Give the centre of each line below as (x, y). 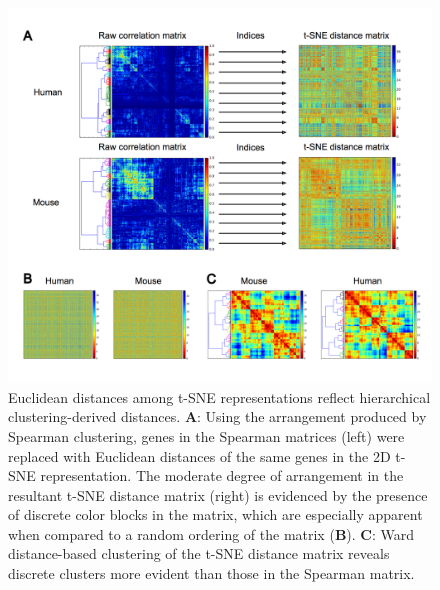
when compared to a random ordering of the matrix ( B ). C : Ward (211, 533)
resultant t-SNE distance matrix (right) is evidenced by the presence (218, 494)
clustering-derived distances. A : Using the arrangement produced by (217, 416)
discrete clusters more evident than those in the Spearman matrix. (211, 573)
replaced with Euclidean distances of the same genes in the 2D (199, 455)
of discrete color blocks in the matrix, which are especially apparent (215, 514)
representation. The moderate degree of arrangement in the (222, 475)
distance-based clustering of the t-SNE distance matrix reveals (199, 553)
